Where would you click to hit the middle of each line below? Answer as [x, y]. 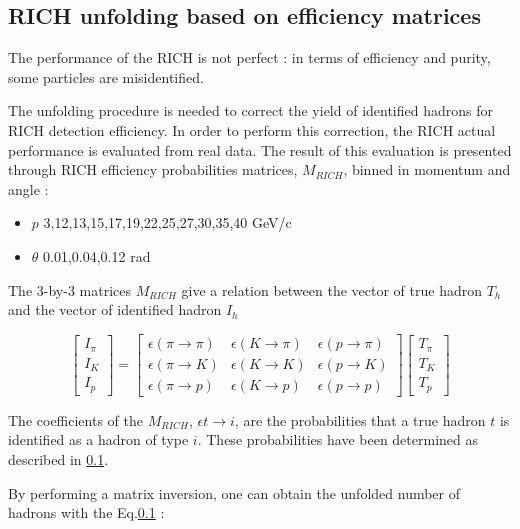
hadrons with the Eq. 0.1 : [86, 512]
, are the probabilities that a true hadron [360, 419]
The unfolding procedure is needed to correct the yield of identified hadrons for [250, 110]
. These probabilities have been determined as [337, 439]
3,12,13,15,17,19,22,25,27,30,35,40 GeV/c [167, 222]
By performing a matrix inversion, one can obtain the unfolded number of [234, 492]
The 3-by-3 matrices [69, 289]
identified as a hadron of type [98, 439]
